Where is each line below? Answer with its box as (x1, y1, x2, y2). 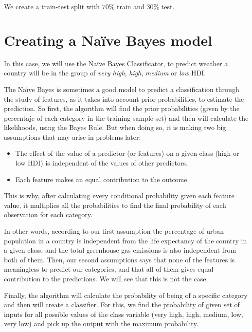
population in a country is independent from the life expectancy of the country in (4, 235, 247, 245)
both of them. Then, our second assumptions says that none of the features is (4, 254, 235, 264)
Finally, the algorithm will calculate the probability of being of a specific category (4, 290, 248, 300)
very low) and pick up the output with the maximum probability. (4, 318, 198, 329)
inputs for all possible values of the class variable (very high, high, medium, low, (4, 309, 243, 319)
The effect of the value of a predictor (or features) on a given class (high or (15, 148, 239, 158)
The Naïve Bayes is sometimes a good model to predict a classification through (4, 84, 239, 94)
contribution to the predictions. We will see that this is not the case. (4, 274, 208, 283)
